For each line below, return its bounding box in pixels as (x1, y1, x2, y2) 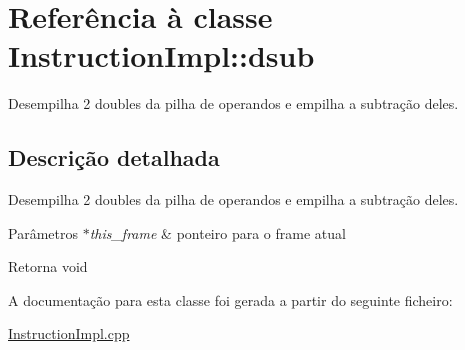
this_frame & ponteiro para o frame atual (89, 222, 346, 243)
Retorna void (8, 256, 88, 277)
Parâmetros (8, 222, 78, 243)
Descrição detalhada (8, 142, 220, 173)
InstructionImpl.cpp (8, 323, 130, 344)
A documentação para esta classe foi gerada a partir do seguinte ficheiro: (8, 289, 453, 310)
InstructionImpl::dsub (8, 35, 315, 76)
